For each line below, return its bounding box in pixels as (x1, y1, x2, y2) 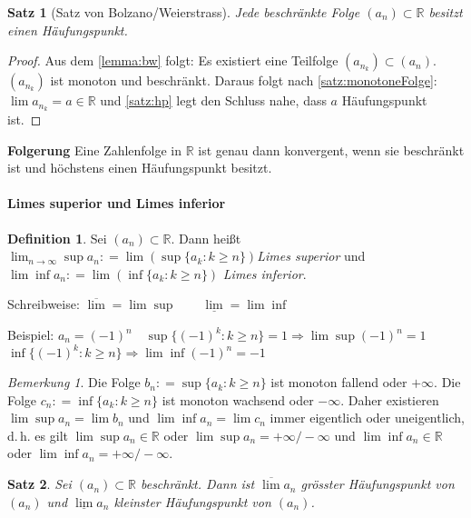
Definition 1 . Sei (7, 228, 107, 247)
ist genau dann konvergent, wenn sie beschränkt (198, 140, 465, 159)
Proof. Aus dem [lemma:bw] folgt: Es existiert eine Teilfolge (7, 51, 339, 70)
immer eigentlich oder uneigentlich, (270, 408, 465, 427)
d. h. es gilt (7, 425, 68, 444)
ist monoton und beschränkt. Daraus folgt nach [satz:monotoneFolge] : (50, 71, 437, 90)
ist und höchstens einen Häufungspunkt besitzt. (7, 158, 272, 177)
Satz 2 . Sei (7, 474, 72, 493)
